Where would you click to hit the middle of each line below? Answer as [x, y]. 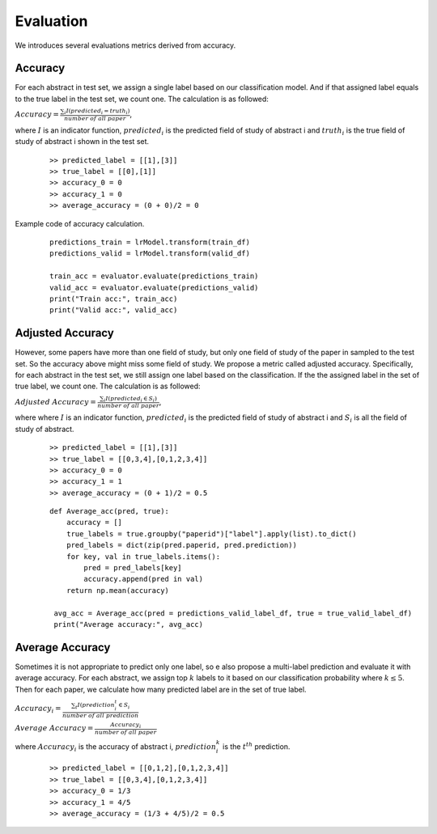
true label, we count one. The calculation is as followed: [108, 386]
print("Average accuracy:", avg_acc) [129, 624]
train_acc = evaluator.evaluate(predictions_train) [154, 276]
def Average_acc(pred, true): [110, 511]
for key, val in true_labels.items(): [143, 557]
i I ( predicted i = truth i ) [97, 112]
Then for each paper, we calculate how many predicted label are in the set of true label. [161, 689]
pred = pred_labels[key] [133, 568]
